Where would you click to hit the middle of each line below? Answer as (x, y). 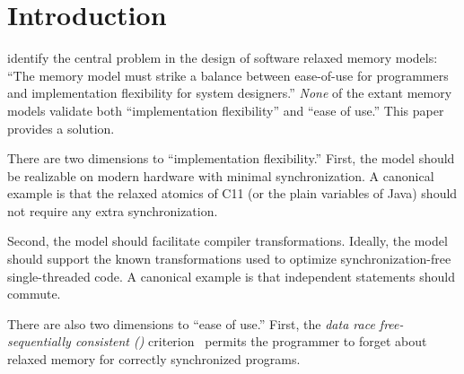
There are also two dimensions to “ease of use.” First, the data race (191, 323)
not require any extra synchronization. (113, 210)
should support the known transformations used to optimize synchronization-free (229, 259)
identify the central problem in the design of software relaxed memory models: (223, 58)
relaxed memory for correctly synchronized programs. (154, 359)
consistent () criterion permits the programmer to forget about (251, 341)
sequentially (39, 341)
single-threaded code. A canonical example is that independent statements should (231, 276)
